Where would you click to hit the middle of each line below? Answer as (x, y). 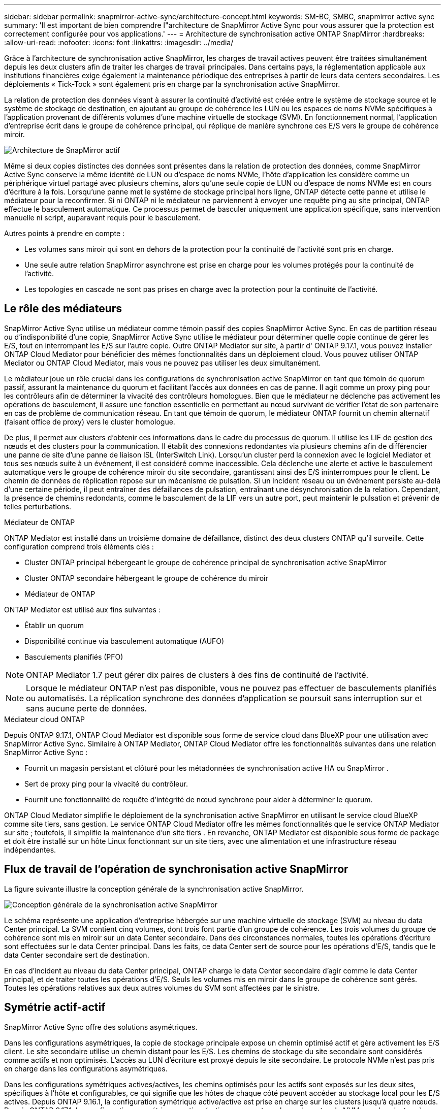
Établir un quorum (54, 625)
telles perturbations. (38, 506)
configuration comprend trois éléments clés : (79, 546)
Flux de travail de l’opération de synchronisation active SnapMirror (176, 869)
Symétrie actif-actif (55, 1007)
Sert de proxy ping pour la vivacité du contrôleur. (106, 784)
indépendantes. (30, 850)
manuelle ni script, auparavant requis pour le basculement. (102, 218)
